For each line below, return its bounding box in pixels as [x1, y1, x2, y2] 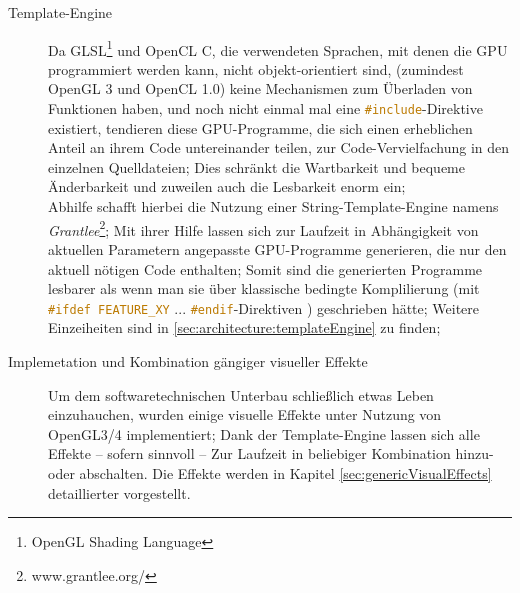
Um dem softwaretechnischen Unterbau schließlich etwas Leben [48, 384, 434, 405]
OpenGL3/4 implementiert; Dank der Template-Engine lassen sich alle [48, 423, 480, 444]
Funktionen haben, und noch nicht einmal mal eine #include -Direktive [48, 98, 483, 119]
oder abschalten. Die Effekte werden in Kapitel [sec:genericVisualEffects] [48, 462, 492, 483]
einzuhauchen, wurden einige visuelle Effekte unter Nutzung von [48, 404, 442, 425]
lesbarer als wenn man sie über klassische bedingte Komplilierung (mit [48, 278, 480, 299]
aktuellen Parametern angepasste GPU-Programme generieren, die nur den [48, 238, 507, 259]
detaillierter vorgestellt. [48, 482, 191, 503]
